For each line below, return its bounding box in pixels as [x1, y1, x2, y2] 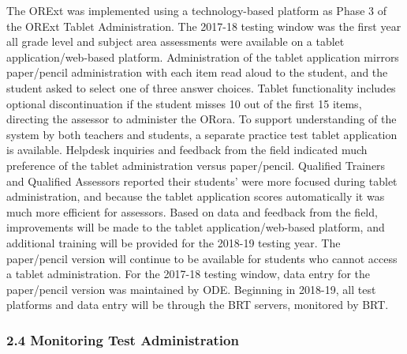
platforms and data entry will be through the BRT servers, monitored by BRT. [6, 296, 389, 313]
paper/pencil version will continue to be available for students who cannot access [6, 250, 398, 266]
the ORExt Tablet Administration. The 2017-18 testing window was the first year [6, 17, 401, 34]
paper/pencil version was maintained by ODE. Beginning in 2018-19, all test [6, 281, 376, 297]
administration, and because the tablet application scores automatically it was [6, 188, 385, 205]
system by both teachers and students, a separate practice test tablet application [6, 126, 398, 142]
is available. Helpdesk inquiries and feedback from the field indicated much [6, 141, 368, 158]
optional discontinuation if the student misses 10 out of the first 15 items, [6, 95, 362, 111]
